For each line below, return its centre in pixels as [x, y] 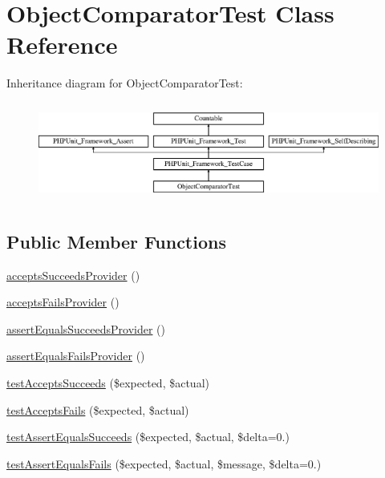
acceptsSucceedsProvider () [73, 275]
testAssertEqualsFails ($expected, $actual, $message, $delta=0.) [164, 463]
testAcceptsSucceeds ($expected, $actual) [108, 382]
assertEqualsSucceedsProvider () [86, 328]
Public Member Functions [116, 241]
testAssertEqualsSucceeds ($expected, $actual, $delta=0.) [148, 437]
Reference [62, 45]
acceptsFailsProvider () [63, 302]
